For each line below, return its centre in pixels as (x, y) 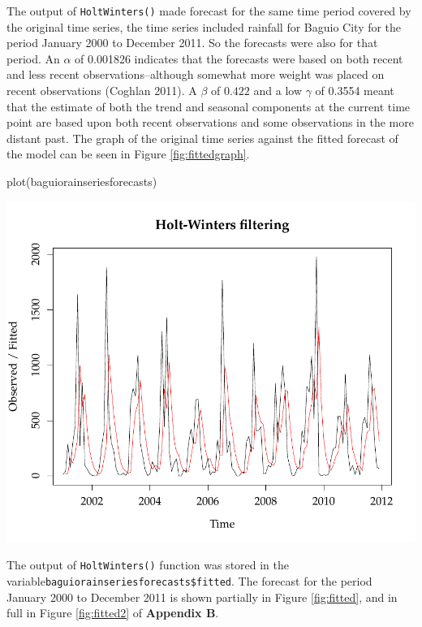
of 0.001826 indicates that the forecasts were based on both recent (239, 58)
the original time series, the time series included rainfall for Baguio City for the (204, 26)
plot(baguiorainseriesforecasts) (82, 181)
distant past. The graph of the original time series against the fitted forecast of (202, 138)
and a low (278, 91)
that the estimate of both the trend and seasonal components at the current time (209, 106)
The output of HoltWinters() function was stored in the (148, 565)
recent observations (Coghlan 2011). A (102, 91)
